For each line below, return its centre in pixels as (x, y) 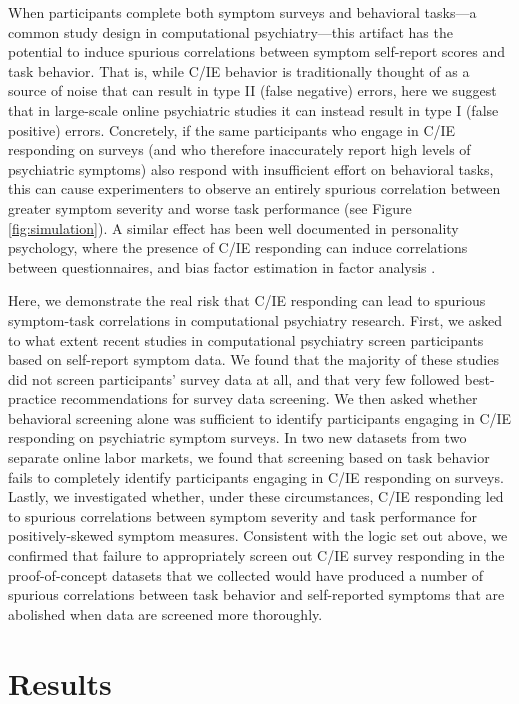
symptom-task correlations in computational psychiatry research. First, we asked (255, 319)
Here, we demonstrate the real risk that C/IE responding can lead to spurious (247, 300)
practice (32, 398)
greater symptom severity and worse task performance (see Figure (210, 207)
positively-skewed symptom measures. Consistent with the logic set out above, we (258, 535)
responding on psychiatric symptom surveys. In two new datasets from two (237, 437)
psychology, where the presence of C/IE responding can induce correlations (238, 247)
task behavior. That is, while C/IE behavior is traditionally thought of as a (239, 70)
